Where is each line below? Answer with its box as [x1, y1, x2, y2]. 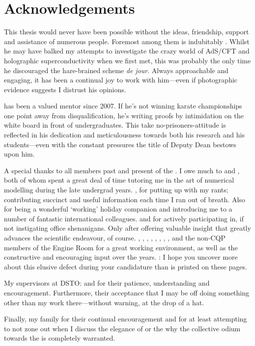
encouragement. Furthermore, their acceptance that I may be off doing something [4, 287, 249, 297]
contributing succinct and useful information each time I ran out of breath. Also [4, 194, 245, 204]
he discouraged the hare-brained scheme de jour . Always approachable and [4, 65, 228, 75]
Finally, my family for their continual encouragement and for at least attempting [4, 314, 247, 324]
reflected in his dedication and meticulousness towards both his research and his [4, 130, 245, 140]
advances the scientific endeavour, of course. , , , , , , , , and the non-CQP [4, 233, 226, 242]
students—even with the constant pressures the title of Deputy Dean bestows [4, 139, 236, 149]
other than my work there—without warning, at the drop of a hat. [4, 297, 204, 307]
